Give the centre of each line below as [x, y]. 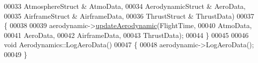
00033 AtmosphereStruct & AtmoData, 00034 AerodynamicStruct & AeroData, [125, 6]
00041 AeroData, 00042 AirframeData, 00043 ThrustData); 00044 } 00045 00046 [126, 35]
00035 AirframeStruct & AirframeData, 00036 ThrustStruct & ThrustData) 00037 [129, 16]
